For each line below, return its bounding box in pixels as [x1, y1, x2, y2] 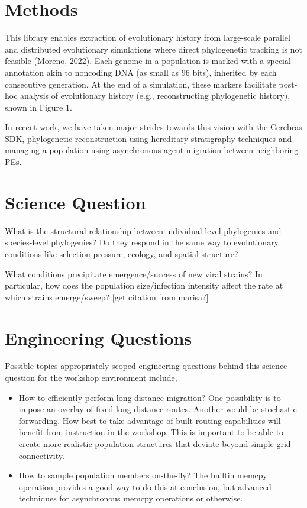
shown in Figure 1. [5, 101, 72, 113]
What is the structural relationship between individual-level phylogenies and [5, 224, 282, 237]
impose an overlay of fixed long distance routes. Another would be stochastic [18, 403, 297, 415]
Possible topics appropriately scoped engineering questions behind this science [5, 360, 287, 372]
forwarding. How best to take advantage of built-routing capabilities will [18, 414, 281, 426]
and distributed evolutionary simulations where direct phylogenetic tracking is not [5, 43, 302, 55]
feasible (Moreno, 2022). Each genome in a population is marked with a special [5, 54, 291, 67]
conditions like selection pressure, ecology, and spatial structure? [5, 247, 238, 260]
